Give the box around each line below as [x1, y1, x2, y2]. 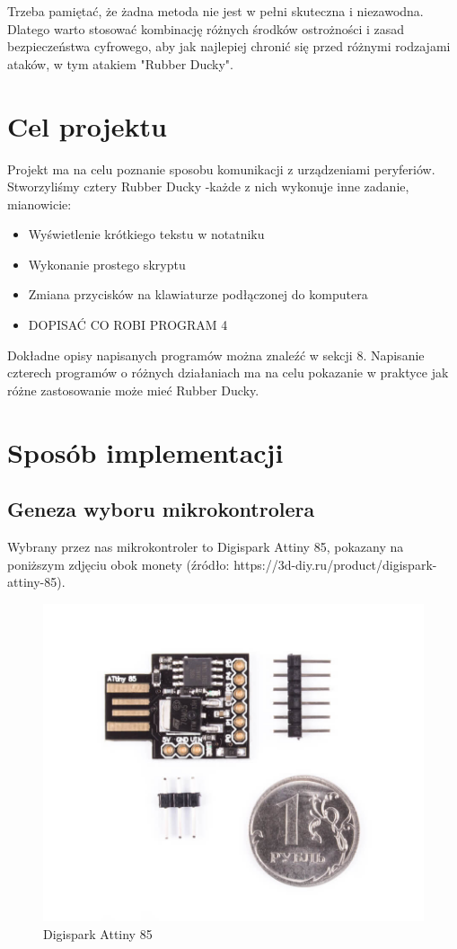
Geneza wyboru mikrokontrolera [7, 495, 315, 523]
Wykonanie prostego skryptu [28, 254, 186, 273]
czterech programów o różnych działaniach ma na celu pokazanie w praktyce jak [7, 363, 449, 382]
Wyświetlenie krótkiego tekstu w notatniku [28, 225, 265, 244]
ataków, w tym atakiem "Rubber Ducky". [7, 54, 233, 73]
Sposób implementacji [7, 433, 284, 470]
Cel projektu [7, 107, 167, 144]
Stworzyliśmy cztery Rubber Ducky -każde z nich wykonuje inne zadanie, [7, 177, 409, 196]
